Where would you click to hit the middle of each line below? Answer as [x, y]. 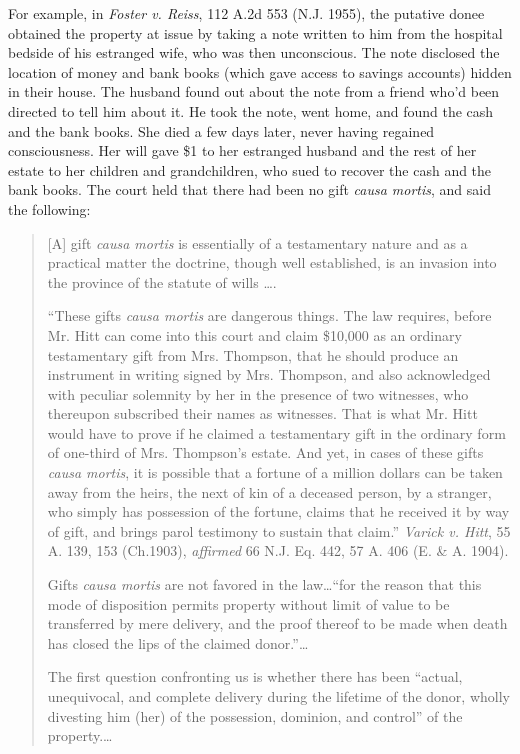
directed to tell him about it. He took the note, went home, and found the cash [251, 110]
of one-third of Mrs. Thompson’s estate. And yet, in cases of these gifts [265, 452]
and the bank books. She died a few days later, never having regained [221, 130]
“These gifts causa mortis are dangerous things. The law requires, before [269, 315]
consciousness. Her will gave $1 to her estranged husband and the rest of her [242, 150]
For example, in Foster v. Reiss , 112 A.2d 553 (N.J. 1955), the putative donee [246, 13]
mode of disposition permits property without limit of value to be [248, 603]
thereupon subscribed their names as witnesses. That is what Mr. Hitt [262, 413]
